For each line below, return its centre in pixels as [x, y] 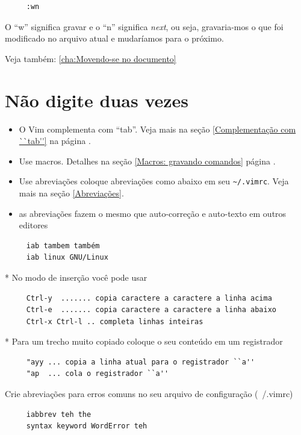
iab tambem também [63, 246]
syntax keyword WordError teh [87, 426]
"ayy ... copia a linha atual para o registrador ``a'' [141, 362]
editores [33, 225]
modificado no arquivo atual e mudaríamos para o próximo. [114, 38]
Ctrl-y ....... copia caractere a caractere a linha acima [149, 298]
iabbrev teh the [59, 414]
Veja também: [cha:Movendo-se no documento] [91, 58]
